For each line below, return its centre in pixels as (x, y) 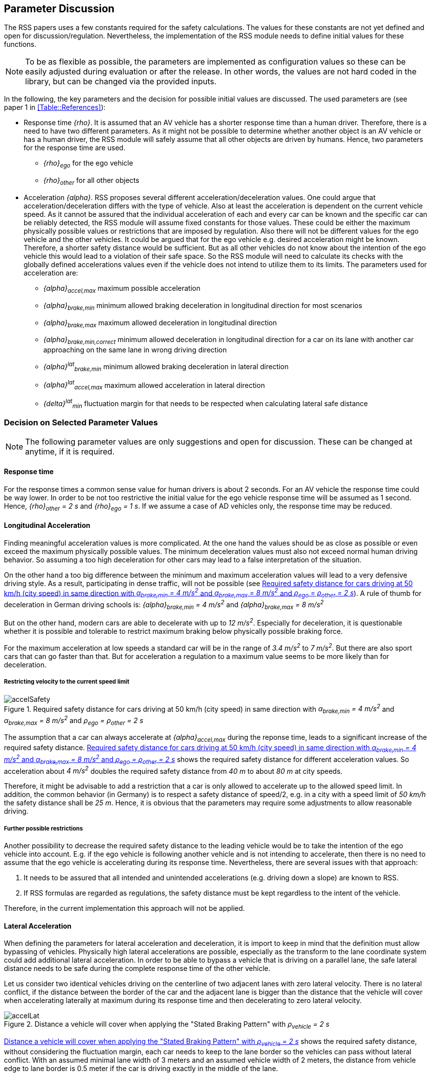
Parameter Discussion (59, 9)
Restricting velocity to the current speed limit (67, 682)
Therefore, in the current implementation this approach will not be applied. (125, 908)
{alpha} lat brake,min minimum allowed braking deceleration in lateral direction (166, 367)
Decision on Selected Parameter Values (81, 422)
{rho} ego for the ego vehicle (88, 164)
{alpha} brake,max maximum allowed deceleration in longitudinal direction (160, 323)
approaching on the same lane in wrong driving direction (135, 350)
